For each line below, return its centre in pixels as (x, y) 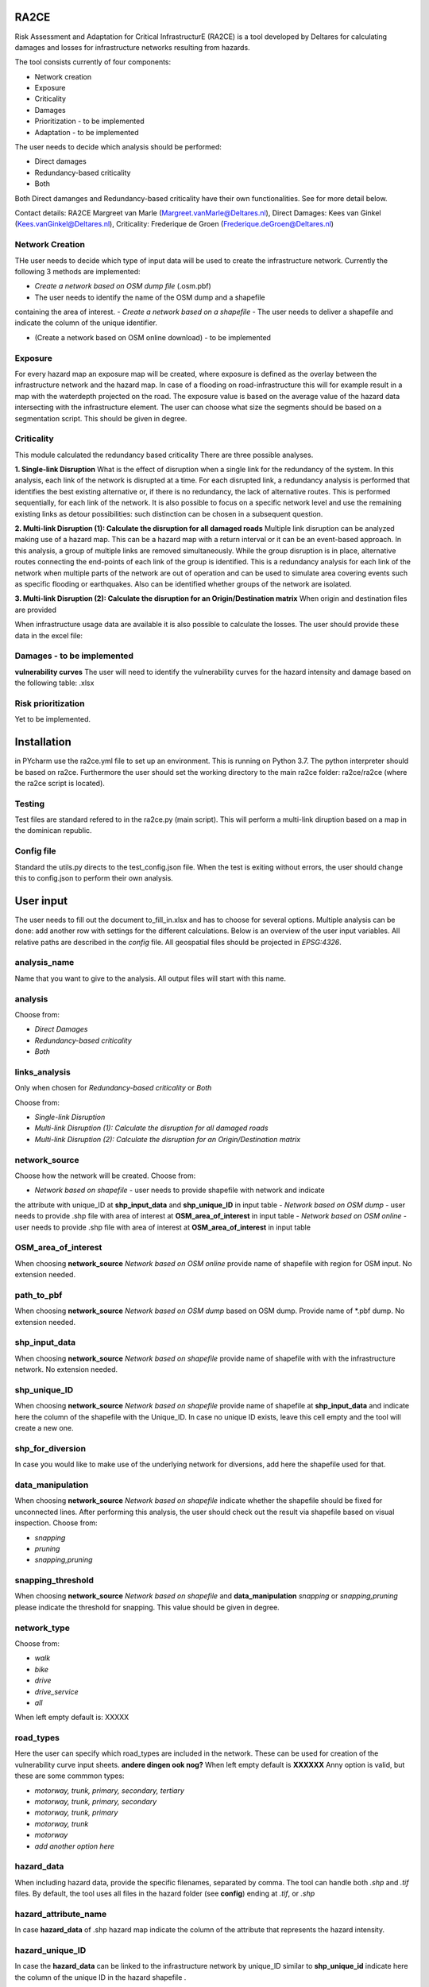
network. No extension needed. (66, 1369)
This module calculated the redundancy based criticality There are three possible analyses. (164, 455)
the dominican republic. (53, 831)
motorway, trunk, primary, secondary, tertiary (109, 1790)
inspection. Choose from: (56, 1523)
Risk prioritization (50, 703)
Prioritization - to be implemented (89, 121)
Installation (43, 742)
